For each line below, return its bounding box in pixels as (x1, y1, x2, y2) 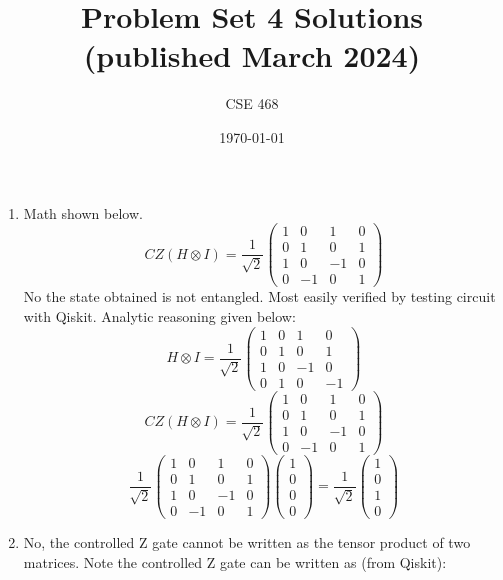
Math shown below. (23, 202, 143, 223)
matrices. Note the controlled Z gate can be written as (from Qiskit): (23, 551, 447, 572)
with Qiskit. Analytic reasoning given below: (23, 305, 296, 326)
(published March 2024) (83, 35, 421, 76)
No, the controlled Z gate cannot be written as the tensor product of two (23, 532, 471, 553)
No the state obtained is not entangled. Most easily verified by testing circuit (23, 286, 496, 307)
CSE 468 (225, 93, 279, 114)
